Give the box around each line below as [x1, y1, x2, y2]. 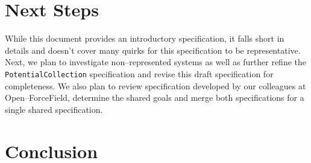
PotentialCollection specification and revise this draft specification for [5, 67, 274, 80]
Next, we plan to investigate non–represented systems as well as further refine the [5, 56, 307, 68]
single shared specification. [5, 103, 103, 115]
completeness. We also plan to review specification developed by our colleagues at [5, 79, 306, 92]
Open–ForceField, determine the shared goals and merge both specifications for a [5, 91, 304, 104]
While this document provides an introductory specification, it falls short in [5, 32, 284, 45]
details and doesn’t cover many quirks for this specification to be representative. [5, 43, 301, 56]
